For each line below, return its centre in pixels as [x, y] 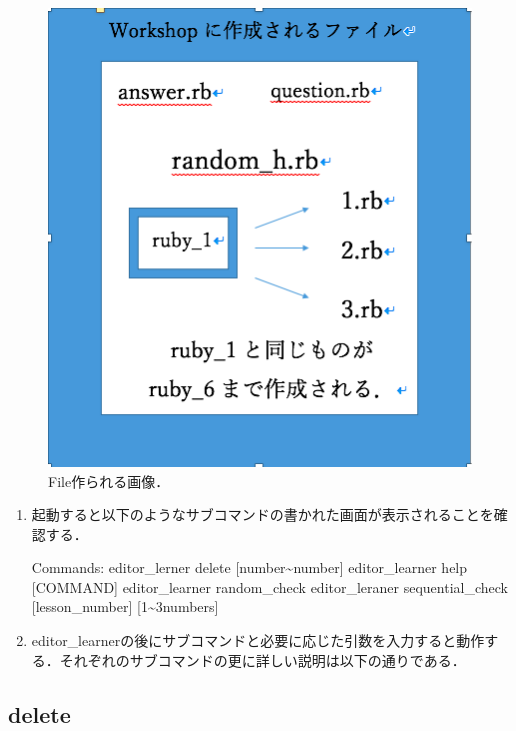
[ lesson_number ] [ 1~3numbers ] [125, 606]
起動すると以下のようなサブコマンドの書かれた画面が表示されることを [262, 514]
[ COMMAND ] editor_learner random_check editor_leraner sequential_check [269, 586]
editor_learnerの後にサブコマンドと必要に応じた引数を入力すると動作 [258, 640]
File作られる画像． [109, 480]
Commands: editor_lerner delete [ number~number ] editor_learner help [249, 567]
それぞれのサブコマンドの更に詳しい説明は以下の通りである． [262, 659]
